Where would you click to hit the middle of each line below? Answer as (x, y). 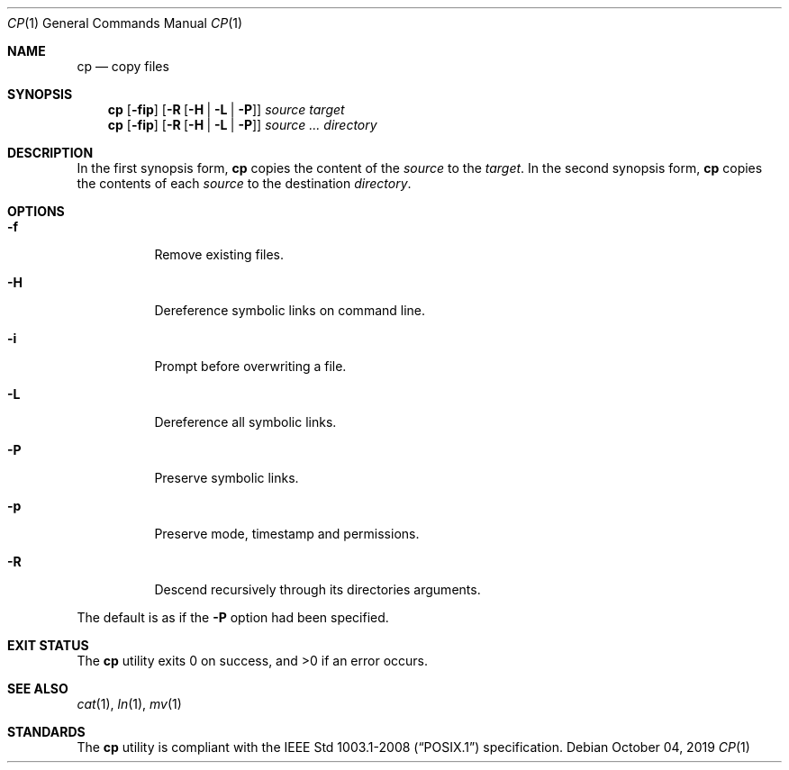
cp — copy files (123, 66)
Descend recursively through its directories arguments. (317, 589)
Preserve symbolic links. (227, 478)
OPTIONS (36, 211)
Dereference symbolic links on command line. (290, 310)
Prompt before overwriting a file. (250, 366)
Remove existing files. (219, 254)
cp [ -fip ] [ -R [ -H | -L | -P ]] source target (226, 109)
